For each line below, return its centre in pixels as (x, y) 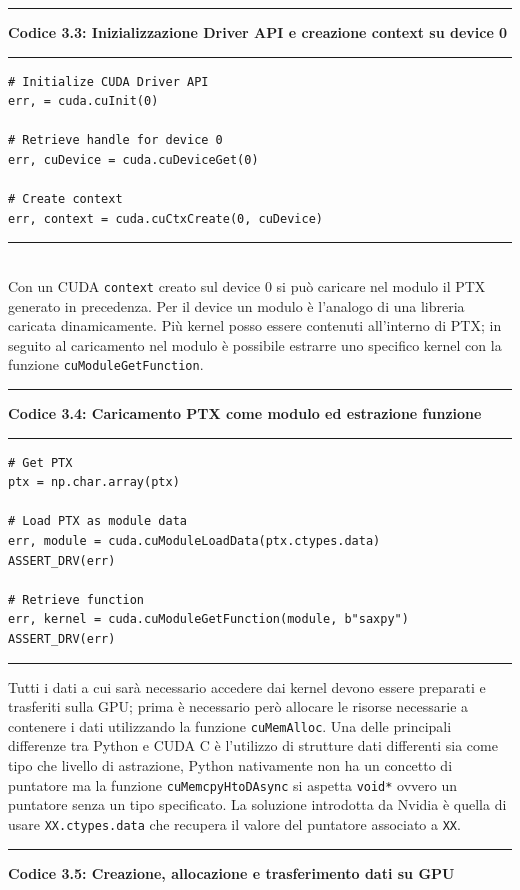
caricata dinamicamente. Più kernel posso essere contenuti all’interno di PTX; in (255, 325)
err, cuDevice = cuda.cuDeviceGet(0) (133, 159)
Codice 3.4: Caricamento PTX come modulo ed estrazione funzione (245, 413)
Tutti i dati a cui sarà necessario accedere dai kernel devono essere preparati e (247, 686)
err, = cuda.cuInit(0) (83, 101)
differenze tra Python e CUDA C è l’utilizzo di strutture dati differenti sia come (253, 745)
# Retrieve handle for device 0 (115, 140)
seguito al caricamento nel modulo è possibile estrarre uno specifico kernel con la (255, 344)
